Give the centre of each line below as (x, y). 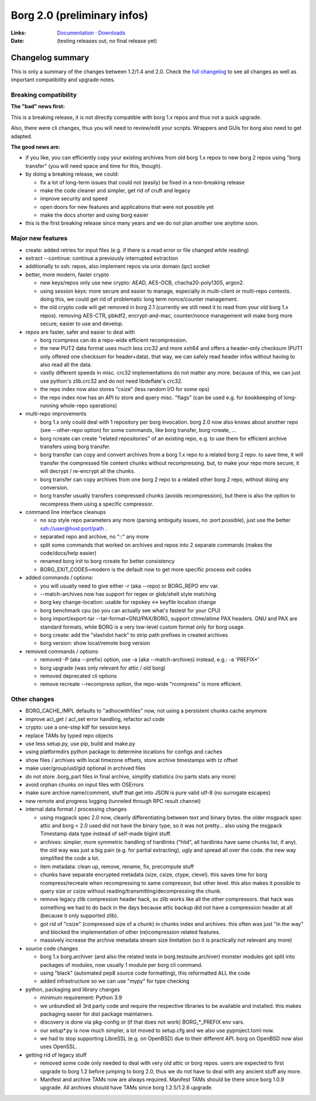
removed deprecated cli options (78, 675)
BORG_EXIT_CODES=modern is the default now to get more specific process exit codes (146, 569)
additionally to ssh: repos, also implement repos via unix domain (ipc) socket (118, 266)
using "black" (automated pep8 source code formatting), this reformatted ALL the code (145, 973)
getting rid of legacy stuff (56, 1055)
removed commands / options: (62, 651)
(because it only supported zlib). (79, 915)
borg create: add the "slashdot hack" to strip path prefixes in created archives (134, 634)
